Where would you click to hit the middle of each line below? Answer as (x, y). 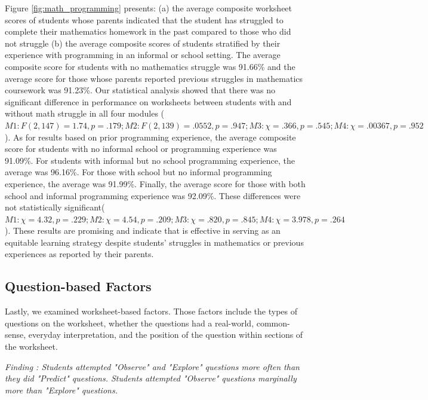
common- (273, 323)
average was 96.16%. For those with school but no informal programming (138, 172)
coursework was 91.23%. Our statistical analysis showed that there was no (140, 90)
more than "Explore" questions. (61, 390)
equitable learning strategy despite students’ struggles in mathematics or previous (154, 242)
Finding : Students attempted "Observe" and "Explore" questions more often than (152, 366)
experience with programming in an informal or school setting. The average (143, 55)
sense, (16, 335)
